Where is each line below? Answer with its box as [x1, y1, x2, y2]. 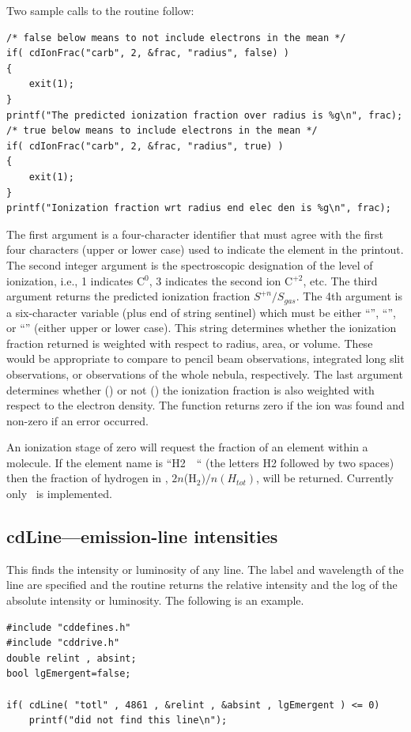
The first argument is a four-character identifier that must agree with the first [6, 225, 383, 242]
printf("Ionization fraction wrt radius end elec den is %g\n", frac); [6, 202, 391, 214]
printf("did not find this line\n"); [28, 715, 228, 726]
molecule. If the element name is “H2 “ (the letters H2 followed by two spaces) [6, 454, 394, 470]
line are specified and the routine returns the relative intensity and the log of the [6, 576, 398, 593]
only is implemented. [6, 485, 112, 502]
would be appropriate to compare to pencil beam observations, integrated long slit [6, 350, 405, 367]
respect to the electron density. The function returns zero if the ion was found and [6, 397, 405, 413]
